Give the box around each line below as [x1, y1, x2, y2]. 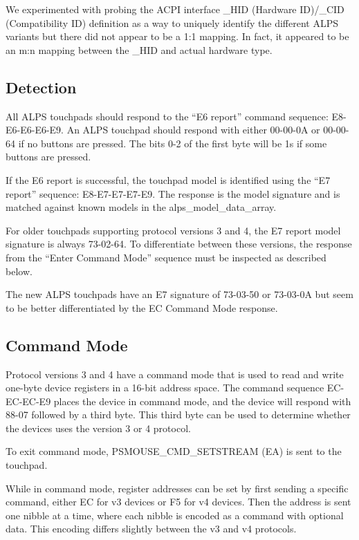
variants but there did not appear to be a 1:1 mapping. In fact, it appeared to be [6, 29, 349, 44]
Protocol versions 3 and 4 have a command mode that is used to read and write [6, 366, 344, 381]
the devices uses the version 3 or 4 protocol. [6, 420, 191, 435]
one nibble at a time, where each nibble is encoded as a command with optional [6, 508, 344, 522]
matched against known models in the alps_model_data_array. [6, 200, 277, 214]
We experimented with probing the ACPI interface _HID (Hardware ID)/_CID [6, 2, 344, 16]
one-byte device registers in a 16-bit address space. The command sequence [6, 380, 324, 395]
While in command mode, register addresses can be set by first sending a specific [6, 481, 349, 495]
